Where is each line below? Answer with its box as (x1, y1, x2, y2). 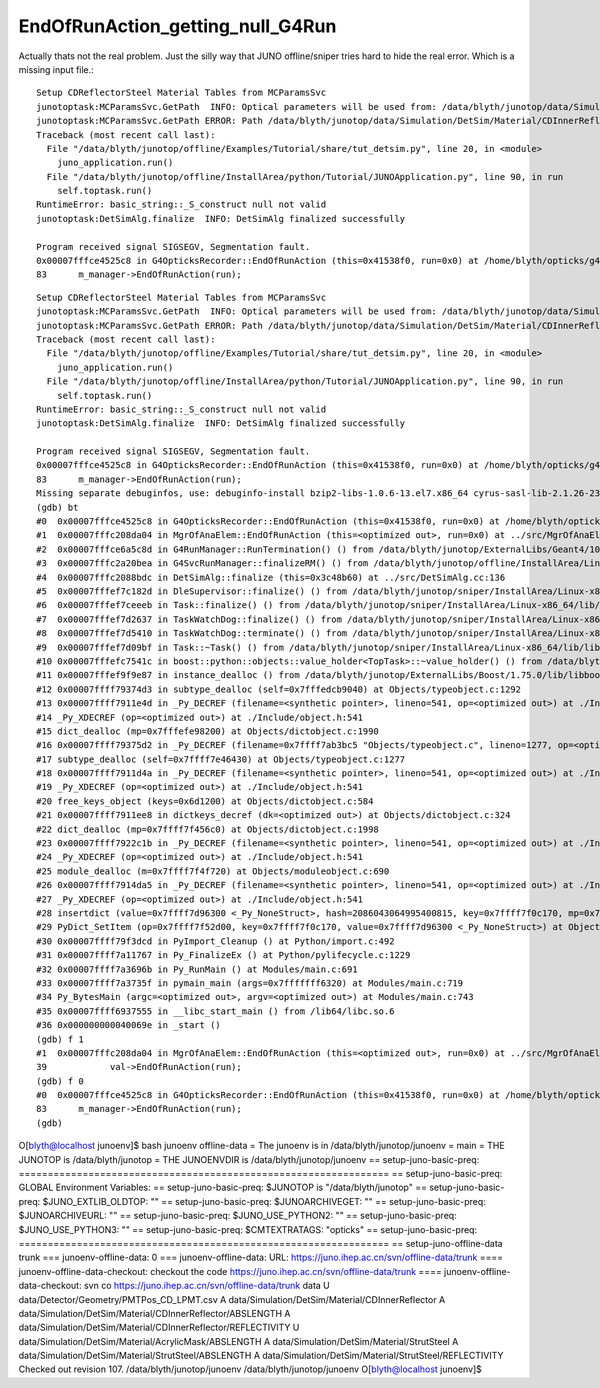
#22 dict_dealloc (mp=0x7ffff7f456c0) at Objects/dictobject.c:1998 (36, 823, 379, 835)
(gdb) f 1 (36, 1033, 84, 1045)
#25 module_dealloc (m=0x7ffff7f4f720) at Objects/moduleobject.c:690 (36, 865, 390, 877)
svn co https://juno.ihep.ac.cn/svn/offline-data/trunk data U (83, 1280, 330, 1292)
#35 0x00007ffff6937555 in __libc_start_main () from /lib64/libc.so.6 (36, 1005, 395, 1017)
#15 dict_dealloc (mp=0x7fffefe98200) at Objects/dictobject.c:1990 (36, 725, 379, 737)
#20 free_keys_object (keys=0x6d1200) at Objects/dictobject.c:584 (36, 795, 374, 807)
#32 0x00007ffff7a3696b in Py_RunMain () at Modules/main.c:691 (36, 963, 359, 975)
